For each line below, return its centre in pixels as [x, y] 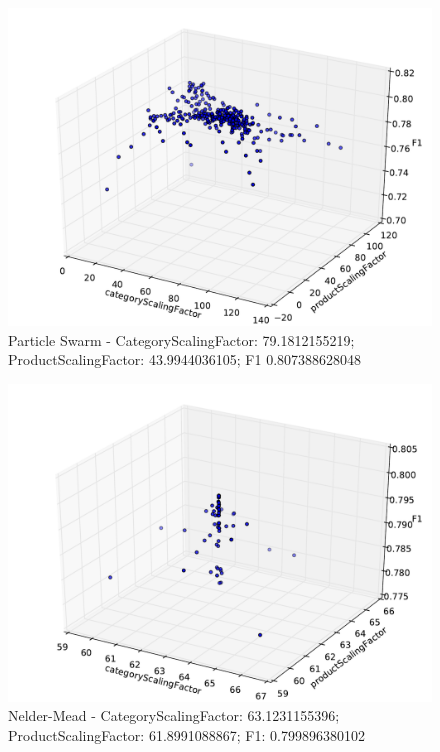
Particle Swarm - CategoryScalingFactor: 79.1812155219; [181, 339]
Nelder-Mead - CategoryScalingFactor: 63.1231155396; [174, 715]
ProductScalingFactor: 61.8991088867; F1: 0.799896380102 [186, 734]
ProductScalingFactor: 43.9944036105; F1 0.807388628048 [185, 359]
